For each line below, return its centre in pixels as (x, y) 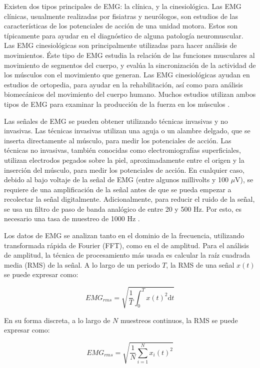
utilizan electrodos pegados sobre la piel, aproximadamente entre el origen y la (124, 160)
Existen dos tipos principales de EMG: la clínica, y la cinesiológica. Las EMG (123, 6)
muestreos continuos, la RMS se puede (179, 320)
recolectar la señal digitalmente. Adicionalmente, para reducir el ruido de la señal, (129, 199)
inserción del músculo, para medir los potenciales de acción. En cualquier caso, (124, 170)
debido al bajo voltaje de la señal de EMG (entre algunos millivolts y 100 (116, 180)
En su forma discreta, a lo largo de (57, 320)
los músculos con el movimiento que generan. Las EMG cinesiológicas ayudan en (127, 75)
